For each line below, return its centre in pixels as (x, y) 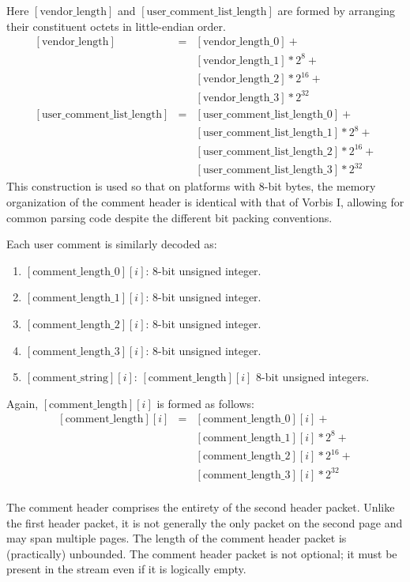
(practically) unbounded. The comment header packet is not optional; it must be (202, 553)
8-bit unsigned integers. (313, 377)
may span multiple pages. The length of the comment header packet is (177, 538)
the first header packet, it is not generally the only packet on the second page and (205, 522)
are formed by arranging (336, 10)
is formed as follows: (205, 403)
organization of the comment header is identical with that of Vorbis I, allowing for (205, 202)
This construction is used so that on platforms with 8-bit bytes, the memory (191, 186)
